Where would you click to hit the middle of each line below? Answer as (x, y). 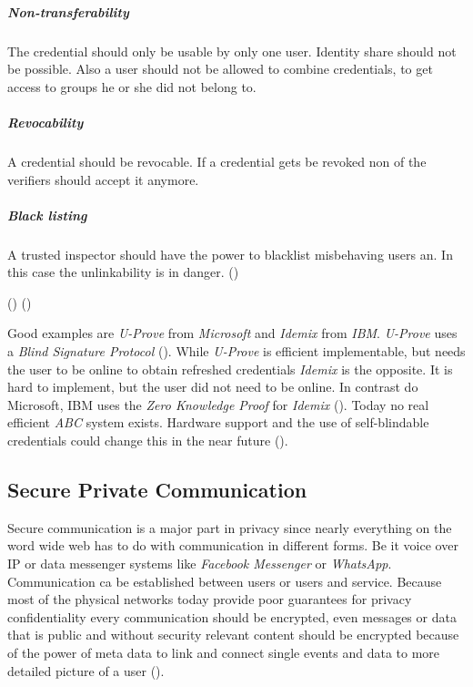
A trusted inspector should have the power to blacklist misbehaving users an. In (230, 254)
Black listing (47, 215)
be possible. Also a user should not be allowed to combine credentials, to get (220, 69)
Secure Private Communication (157, 489)
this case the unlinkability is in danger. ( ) (123, 272)
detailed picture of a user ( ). (86, 670)
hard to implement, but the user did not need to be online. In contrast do (213, 387)
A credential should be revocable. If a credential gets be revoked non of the (217, 161)
